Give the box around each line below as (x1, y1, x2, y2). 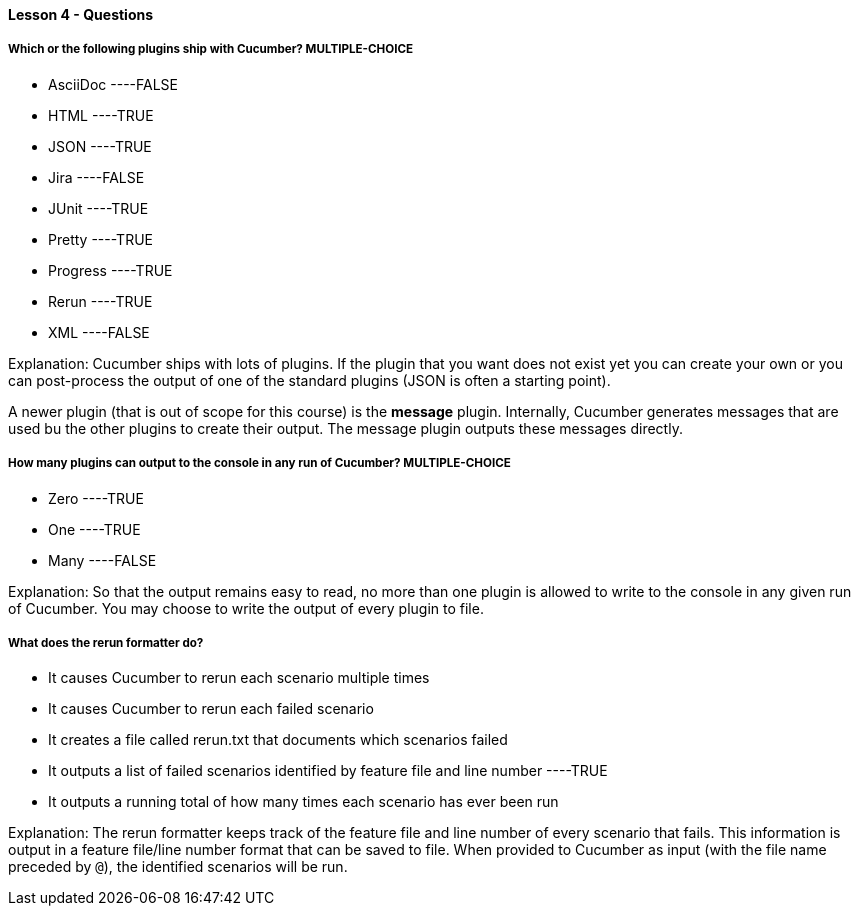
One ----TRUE (48, 520, 141, 538)
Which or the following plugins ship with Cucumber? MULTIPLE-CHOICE (8, 42, 414, 57)
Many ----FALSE (48, 551, 157, 569)
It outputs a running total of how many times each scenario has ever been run (48, 793, 559, 811)
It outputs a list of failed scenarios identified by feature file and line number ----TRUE (48, 762, 608, 780)
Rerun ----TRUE (48, 292, 153, 310)
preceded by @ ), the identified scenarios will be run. (8, 858, 348, 876)
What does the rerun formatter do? (8, 635, 204, 650)
